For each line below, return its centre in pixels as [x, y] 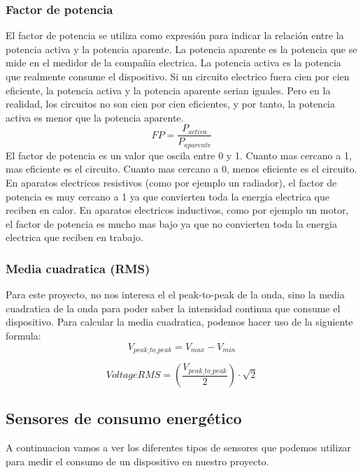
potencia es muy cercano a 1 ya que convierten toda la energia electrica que [168, 196]
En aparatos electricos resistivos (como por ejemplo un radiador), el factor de [171, 183]
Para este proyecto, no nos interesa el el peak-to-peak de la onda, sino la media [175, 294]
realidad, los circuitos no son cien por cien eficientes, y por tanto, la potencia [171, 104]
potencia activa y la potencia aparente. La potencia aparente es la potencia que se [181, 49]
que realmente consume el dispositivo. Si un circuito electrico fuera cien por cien [178, 76]
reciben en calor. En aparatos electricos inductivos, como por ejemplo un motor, [177, 210]
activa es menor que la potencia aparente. [95, 117]
